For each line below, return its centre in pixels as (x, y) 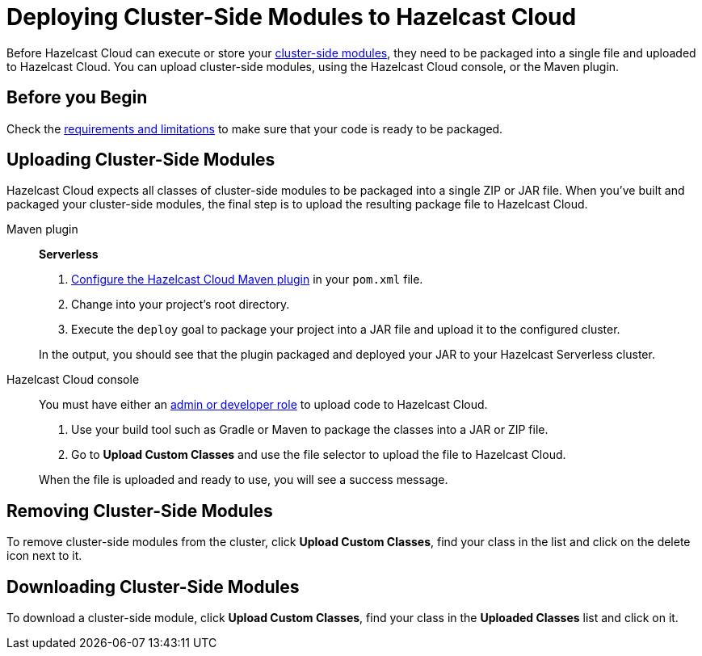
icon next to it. (44, 556)
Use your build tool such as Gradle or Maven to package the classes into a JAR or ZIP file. (310, 430)
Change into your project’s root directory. (181, 305)
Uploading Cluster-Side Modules (141, 160)
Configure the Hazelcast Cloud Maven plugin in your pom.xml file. (247, 280)
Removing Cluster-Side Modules (140, 511)
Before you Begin (77, 98)
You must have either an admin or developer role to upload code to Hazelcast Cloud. (263, 405)
